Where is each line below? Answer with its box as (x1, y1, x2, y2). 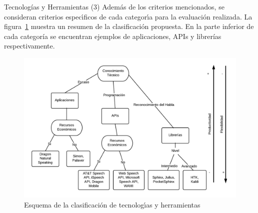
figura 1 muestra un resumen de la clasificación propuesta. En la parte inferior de (4, 21, 254, 31)
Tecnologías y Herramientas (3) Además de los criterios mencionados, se (4, 1, 224, 11)
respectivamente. (4, 40, 55, 51)
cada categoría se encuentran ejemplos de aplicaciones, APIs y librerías (4, 30, 221, 41)
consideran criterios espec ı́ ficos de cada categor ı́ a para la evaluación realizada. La (4, 11, 252, 21)
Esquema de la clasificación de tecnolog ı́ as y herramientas (24, 199, 200, 209)
